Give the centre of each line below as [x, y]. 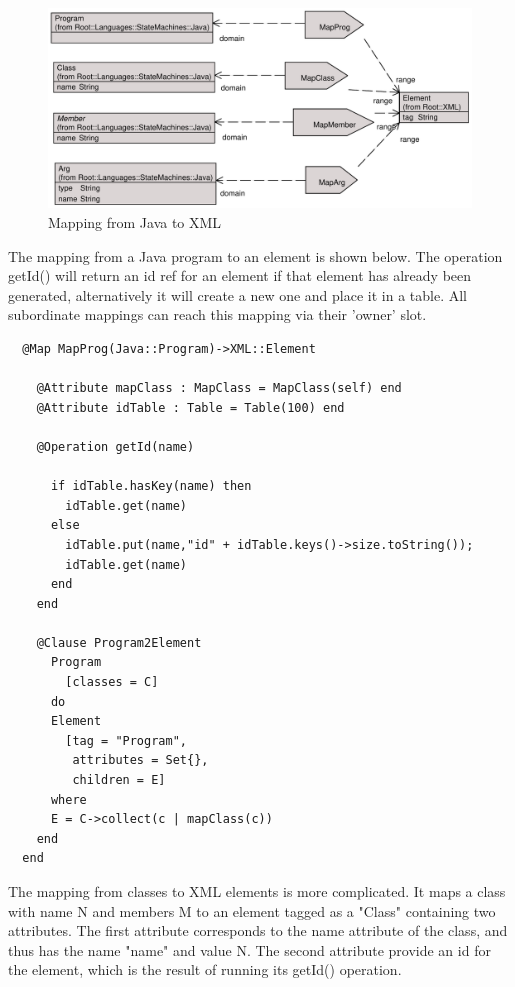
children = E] [119, 780]
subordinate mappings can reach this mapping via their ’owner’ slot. [217, 314]
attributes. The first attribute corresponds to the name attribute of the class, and [258, 930]
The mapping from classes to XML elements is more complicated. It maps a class [257, 891]
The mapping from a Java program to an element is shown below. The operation [255, 255]
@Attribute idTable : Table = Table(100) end [190, 407]
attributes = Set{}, [140, 760]
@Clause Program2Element [119, 642]
